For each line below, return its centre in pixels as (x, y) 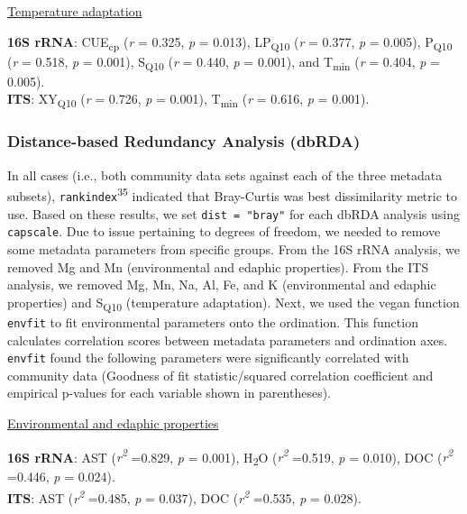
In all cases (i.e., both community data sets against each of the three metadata (225, 174)
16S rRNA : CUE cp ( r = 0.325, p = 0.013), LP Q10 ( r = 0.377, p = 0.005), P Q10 (230, 42)
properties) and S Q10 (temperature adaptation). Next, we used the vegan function (233, 303)
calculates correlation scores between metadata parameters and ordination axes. (228, 340)
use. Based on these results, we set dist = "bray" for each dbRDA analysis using (233, 213)
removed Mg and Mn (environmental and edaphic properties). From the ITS (218, 266)
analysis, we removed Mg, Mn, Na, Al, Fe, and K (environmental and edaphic (222, 285)
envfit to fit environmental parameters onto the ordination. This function (213, 321)
